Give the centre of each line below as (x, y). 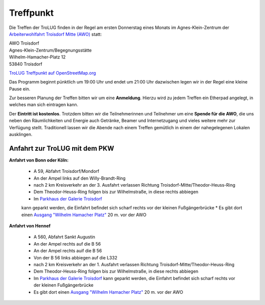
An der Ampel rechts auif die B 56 (68, 251)
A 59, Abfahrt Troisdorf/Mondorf (66, 171)
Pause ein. (20, 89)
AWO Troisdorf (24, 43)
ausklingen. (21, 135)
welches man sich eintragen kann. (44, 105)
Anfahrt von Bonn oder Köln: (39, 160)
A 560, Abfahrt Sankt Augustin (65, 237)
